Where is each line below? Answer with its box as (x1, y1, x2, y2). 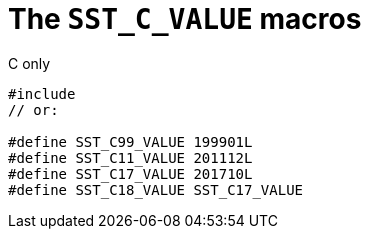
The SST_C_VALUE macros (8, 2, 362, 36)
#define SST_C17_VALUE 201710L (8, 165, 253, 182)
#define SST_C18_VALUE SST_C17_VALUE (8, 181, 304, 198)
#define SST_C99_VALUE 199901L (8, 133, 253, 150)
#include (8, 85, 76, 102)
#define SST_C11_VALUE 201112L (8, 149, 253, 166)
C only (8, 54, 51, 72)
